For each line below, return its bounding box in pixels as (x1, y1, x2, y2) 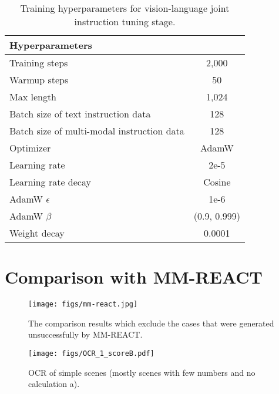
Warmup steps (9, 73, 69, 86)
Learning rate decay (9, 175, 91, 188)
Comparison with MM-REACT (5, 265, 263, 289)
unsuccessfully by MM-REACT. (28, 328, 143, 341)
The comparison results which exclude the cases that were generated (28, 316, 274, 329)
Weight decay (9, 226, 65, 240)
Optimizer (9, 141, 51, 154)
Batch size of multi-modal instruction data (9, 124, 184, 137)
